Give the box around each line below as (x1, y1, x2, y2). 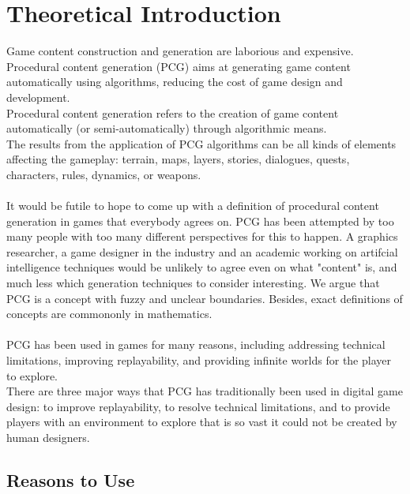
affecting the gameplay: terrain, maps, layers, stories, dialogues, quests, (6, 151, 350, 167)
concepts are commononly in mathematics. (6, 305, 213, 322)
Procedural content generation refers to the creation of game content (6, 104, 339, 121)
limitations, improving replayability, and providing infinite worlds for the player (6, 352, 391, 368)
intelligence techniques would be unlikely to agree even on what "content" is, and (6, 259, 397, 275)
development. (6, 88, 70, 105)
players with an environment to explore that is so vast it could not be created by (6, 414, 397, 430)
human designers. (6, 429, 90, 445)
